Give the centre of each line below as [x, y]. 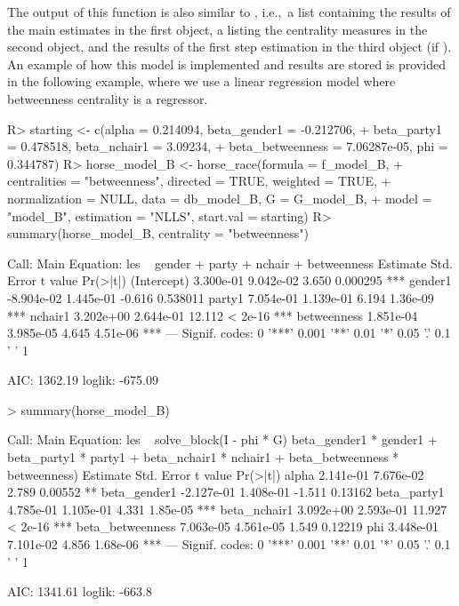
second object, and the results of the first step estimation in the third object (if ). [229, 47]
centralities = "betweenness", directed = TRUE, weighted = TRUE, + [199, 181]
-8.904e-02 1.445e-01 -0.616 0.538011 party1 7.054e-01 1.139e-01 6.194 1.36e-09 [221, 297]
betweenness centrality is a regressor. [108, 98]
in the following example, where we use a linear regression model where [201, 81]
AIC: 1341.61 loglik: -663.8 [80, 591]
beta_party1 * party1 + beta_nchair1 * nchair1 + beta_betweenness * [203, 457]
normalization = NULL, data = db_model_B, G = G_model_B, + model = [220, 198]
